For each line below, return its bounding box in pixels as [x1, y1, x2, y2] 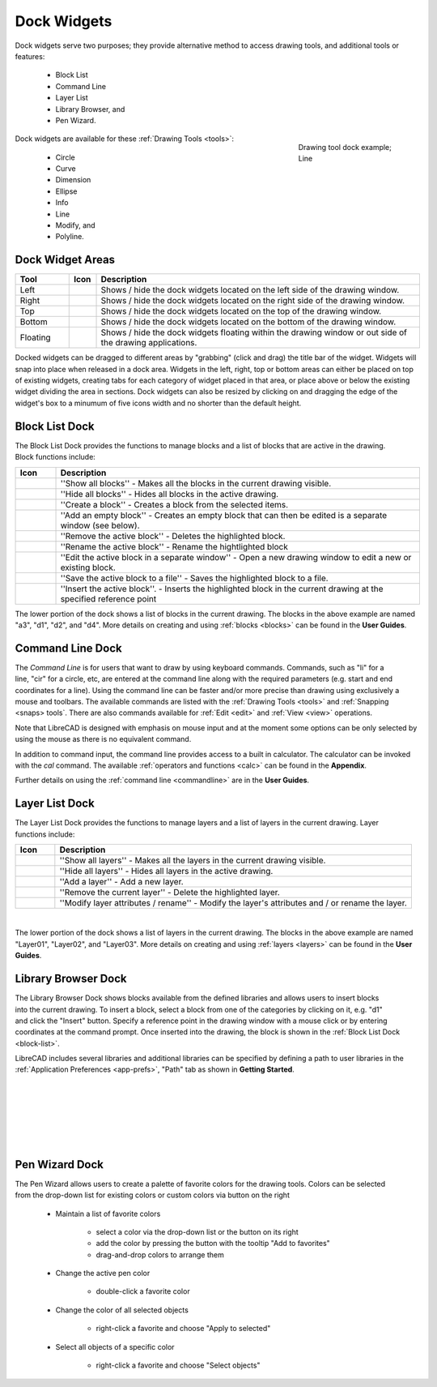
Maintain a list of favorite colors [55, 1209, 161, 1218]
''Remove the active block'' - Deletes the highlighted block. [60, 530, 286, 542]
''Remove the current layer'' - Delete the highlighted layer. [59, 887, 281, 898]
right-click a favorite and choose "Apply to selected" [95, 1324, 271, 1333]
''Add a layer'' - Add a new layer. [59, 876, 184, 888]
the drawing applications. [100, 337, 197, 349]
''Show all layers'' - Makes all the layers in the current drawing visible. [59, 855, 326, 867]
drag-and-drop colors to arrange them [95, 1249, 224, 1260]
